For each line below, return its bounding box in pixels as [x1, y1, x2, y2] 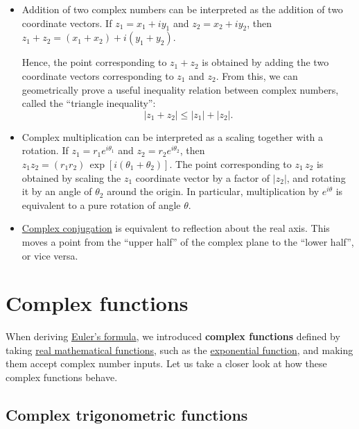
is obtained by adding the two [202, 55, 329, 69]
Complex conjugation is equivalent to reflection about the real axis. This [21, 221, 330, 235]
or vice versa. [21, 248, 78, 262]
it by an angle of [21, 184, 92, 199]
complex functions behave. [6, 370, 118, 385]
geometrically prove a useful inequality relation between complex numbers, [21, 82, 339, 96]
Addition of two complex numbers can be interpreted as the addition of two [21, 2, 343, 16]
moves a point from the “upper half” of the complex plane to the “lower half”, [21, 234, 354, 249]
